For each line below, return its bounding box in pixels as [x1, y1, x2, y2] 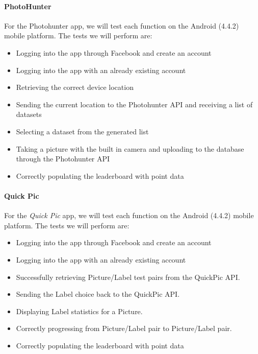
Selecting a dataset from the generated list [16, 126, 149, 136]
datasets [16, 109, 42, 120]
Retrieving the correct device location [16, 82, 134, 92]
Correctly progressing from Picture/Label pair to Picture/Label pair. [16, 323, 232, 334]
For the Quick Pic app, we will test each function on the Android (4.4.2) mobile [4, 210, 254, 221]
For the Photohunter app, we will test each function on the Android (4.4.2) [4, 20, 239, 31]
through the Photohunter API [16, 153, 110, 164]
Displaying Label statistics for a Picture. [16, 305, 143, 316]
